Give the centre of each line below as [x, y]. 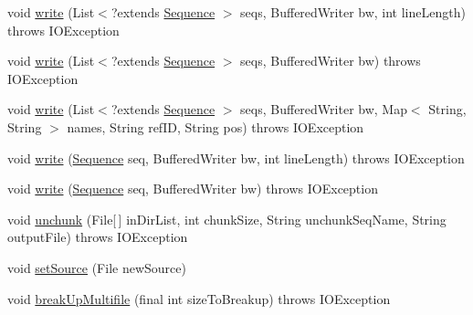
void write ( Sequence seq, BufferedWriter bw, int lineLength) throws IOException [236, 157]
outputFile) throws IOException [98, 237]
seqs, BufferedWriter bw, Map [324, 109]
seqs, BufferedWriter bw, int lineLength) [353, 12]
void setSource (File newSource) [97, 267]
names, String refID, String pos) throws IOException [215, 126]
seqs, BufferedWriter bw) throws [331, 61]
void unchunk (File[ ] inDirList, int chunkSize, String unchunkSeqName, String [227, 219]
